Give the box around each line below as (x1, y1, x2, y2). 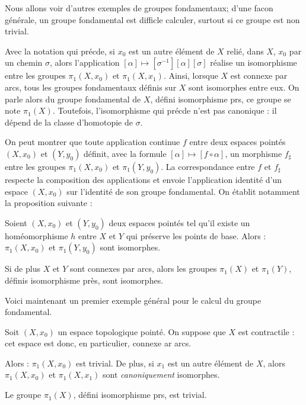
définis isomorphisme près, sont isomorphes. (5, 274, 164, 286)
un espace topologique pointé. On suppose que (58, 325, 226, 337)
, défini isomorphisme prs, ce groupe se (150, 92, 291, 105)
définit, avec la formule (84, 147, 167, 159)
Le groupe (5, 388, 42, 401)
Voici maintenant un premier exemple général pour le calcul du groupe (5, 294, 262, 306)
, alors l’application (50, 56, 120, 69)
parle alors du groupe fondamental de (5, 92, 141, 105)
